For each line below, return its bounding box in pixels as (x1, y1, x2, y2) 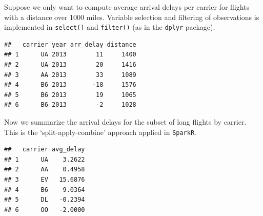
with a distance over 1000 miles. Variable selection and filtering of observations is (4, 11, 259, 22)
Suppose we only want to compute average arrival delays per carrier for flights (4, 2, 250, 12)
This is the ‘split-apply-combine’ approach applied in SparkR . (4, 126, 196, 137)
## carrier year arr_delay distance (4, 41, 136, 48)
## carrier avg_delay (4, 146, 85, 153)
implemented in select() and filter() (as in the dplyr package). (4, 22, 215, 32)
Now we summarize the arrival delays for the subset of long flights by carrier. (4, 116, 247, 127)
